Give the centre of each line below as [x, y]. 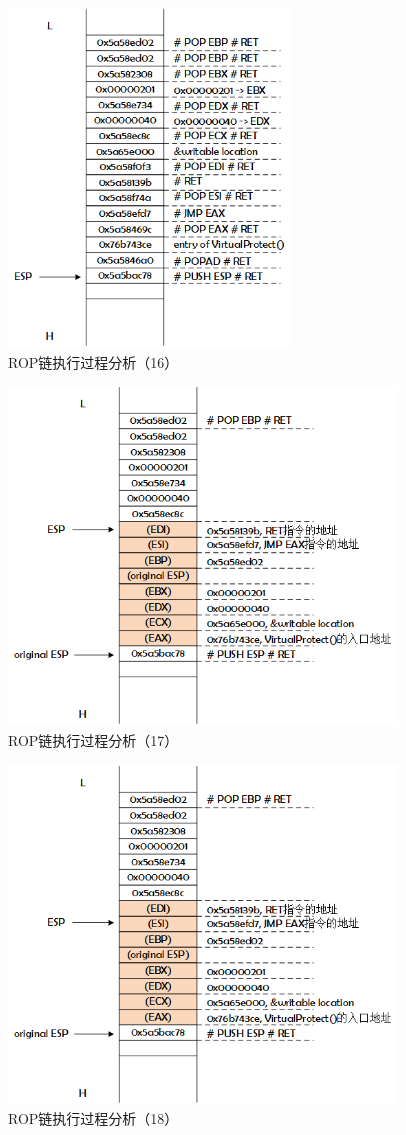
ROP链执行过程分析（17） [93, 740]
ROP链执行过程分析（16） [93, 361]
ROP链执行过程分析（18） [93, 1118]
